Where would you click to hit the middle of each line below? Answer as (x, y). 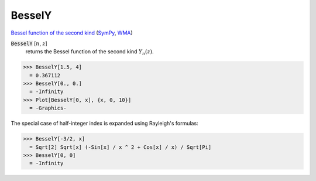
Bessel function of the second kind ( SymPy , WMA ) (72, 33)
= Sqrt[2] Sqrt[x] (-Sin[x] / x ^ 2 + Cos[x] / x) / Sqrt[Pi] (121, 147)
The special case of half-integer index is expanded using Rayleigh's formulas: (104, 124)
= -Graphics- (48, 108)
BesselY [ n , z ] (29, 43)
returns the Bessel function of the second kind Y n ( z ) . (90, 52)
